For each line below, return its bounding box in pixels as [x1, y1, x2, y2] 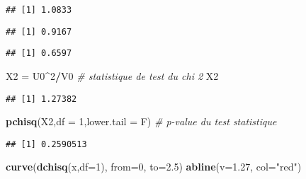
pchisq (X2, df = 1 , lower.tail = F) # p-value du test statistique [6, 114, 277, 129]
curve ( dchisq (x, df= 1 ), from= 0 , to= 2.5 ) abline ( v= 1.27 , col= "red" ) [6, 159, 302, 174]
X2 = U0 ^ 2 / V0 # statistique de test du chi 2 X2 [6, 68, 219, 83]
